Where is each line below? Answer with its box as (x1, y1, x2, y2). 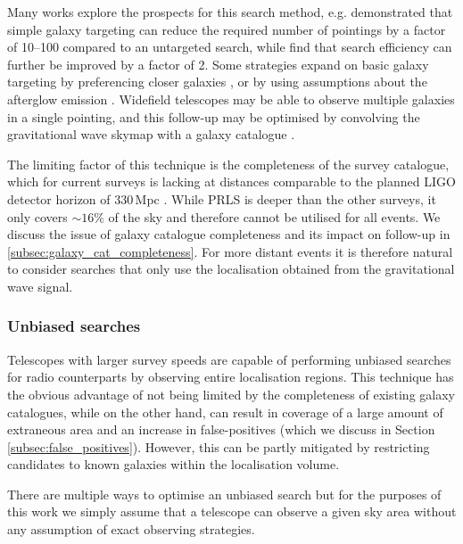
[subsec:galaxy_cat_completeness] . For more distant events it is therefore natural (7, 242, 453, 260)
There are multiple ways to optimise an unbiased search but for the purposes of (7, 484, 442, 503)
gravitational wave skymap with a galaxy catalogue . (7, 125, 295, 144)
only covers (7, 207, 68, 226)
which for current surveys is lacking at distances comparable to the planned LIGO (7, 172, 456, 191)
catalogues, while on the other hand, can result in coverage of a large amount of (7, 402, 443, 421)
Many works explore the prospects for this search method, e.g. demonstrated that (7, 3, 453, 21)
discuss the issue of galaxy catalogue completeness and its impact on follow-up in (7, 225, 451, 243)
